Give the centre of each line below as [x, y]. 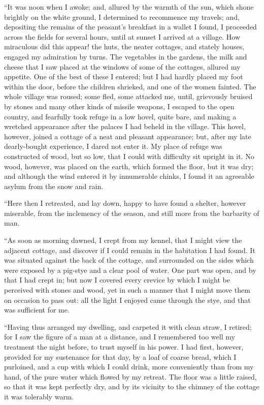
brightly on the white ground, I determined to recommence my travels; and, [122, 17]
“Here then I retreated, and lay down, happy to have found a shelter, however [125, 203]
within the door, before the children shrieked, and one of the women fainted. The [130, 86]
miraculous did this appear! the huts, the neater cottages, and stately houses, [124, 46]
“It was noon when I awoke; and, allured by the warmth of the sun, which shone [129, 7]
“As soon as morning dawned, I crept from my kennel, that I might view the [123, 240]
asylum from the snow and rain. [54, 186]
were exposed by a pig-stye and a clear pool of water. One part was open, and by [130, 270]
